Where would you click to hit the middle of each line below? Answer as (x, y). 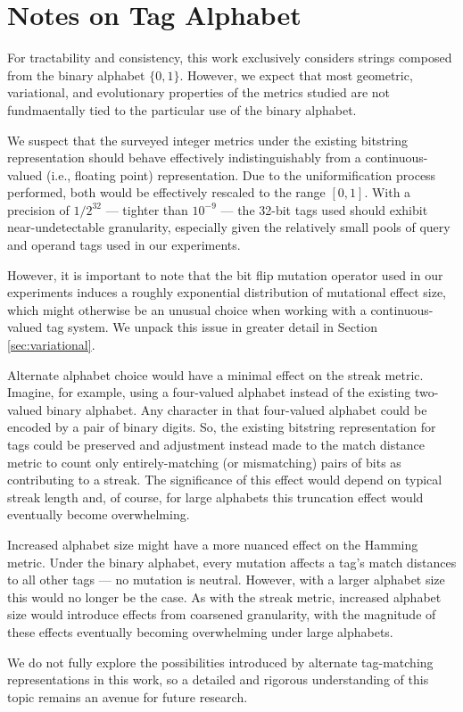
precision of (38, 209)
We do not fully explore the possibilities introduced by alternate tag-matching (220, 662)
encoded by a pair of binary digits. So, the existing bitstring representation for (222, 427)
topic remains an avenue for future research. (128, 696)
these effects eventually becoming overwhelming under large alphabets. (200, 631)
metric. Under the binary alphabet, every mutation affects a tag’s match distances (232, 562)
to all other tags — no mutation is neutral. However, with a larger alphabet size (226, 580)
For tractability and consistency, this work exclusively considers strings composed (230, 58)
